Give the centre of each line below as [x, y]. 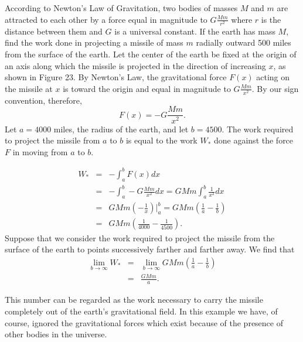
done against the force [253, 140]
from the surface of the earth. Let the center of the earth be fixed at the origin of [151, 54]
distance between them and [54, 31]
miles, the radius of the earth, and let [121, 129]
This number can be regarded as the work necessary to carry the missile [134, 300]
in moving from [40, 151]
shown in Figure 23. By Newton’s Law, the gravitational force [116, 77]
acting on [273, 77]
